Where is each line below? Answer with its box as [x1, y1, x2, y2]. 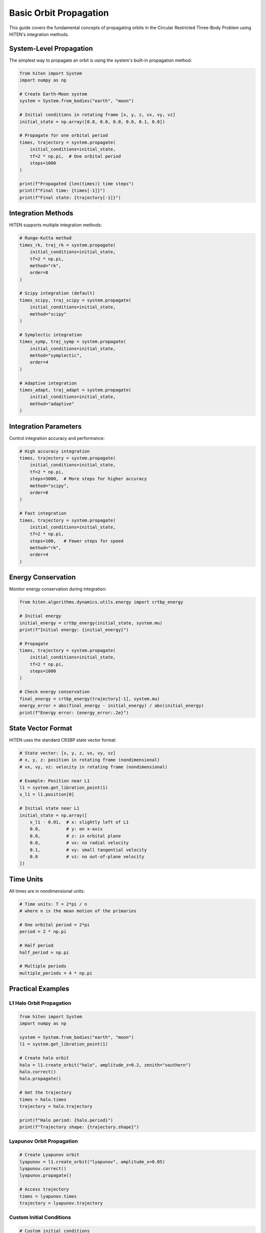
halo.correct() [19, 1069, 56, 1075]
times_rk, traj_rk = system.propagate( [19, 242, 116, 248]
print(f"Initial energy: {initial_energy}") [19, 627, 129, 632]
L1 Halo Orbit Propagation [9, 1000, 71, 1007]
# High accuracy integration [19, 448, 90, 454]
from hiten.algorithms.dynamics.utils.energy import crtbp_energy [19, 599, 183, 605]
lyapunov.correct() [19, 1166, 66, 1171]
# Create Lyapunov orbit [19, 1152, 80, 1158]
